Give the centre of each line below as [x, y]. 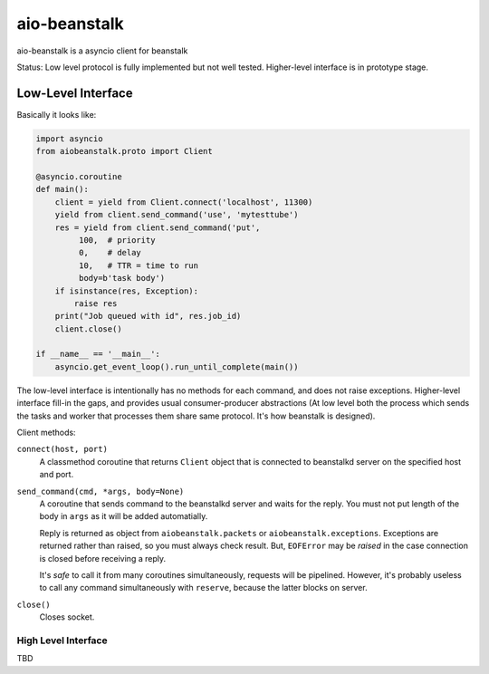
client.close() [88, 329]
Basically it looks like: [57, 114]
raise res [96, 303]
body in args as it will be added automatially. [124, 516]
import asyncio [69, 139]
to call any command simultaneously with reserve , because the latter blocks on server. [203, 588]
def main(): [62, 189]
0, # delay [110, 253]
